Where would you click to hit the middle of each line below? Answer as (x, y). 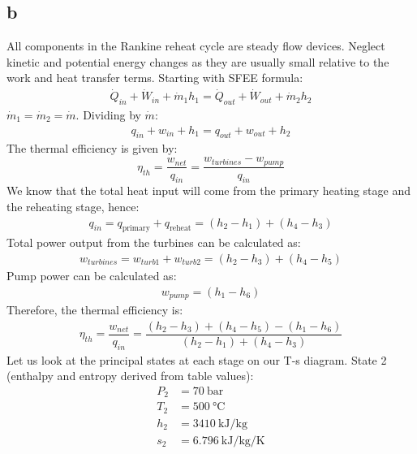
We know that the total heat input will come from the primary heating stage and (208, 190)
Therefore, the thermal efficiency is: (95, 310)
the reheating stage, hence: (73, 206)
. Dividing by (108, 115)
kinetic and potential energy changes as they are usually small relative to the (198, 61)
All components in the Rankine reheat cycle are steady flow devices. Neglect (196, 46)
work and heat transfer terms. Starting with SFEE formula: (155, 78)
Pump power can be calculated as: (92, 275)
